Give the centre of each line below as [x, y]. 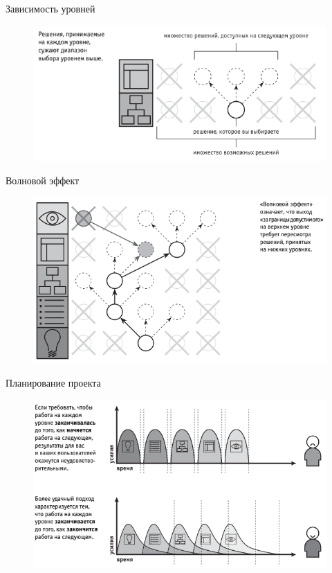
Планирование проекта [53, 383]
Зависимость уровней [50, 8]
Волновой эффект [43, 180]
